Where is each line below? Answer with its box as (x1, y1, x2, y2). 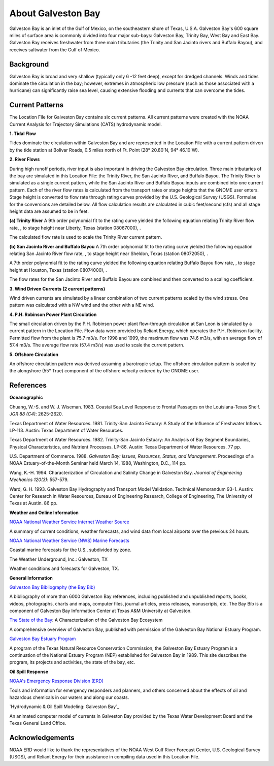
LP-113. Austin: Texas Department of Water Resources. (9, 427, 124, 433)
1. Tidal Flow (9, 131, 37, 137)
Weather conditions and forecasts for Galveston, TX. (9, 565, 119, 571)
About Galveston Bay (9, 8, 101, 19)
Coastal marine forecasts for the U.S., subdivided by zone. (9, 547, 132, 553)
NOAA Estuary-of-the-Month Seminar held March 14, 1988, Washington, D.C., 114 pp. (9, 460, 187, 466)
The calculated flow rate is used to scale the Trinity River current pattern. (9, 234, 162, 240)
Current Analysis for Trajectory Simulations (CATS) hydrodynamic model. (9, 121, 162, 127)
